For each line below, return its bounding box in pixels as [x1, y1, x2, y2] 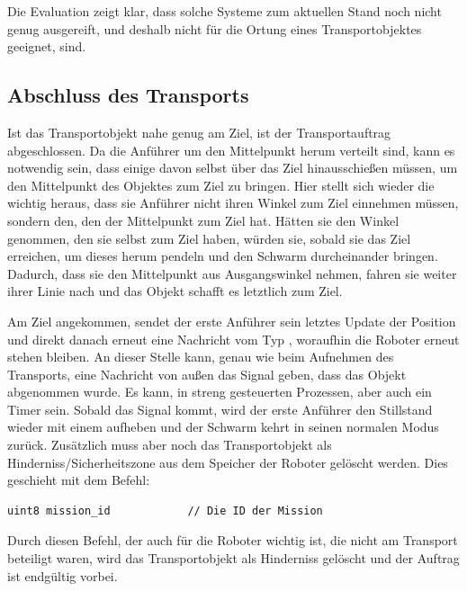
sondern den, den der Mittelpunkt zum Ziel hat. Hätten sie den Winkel [7, 210, 400, 229]
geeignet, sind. [7, 37, 86, 56]
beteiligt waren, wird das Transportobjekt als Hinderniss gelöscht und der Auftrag [7, 549, 460, 568]
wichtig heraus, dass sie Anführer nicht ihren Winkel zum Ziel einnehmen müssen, [7, 193, 459, 212]
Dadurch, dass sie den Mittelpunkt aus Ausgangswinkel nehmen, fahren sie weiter [7, 264, 457, 282]
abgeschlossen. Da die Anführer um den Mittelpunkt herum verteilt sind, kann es [7, 140, 455, 159]
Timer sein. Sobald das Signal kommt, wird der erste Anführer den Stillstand [7, 399, 433, 418]
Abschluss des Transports [7, 81, 249, 109]
